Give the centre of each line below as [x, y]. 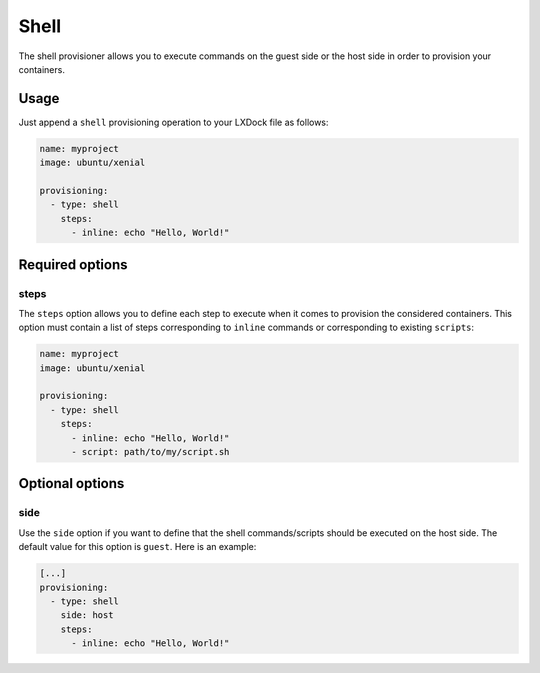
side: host [87, 615]
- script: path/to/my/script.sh [150, 452]
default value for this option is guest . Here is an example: [137, 547]
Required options [73, 264]
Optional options [71, 483]
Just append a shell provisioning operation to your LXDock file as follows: [173, 122]
